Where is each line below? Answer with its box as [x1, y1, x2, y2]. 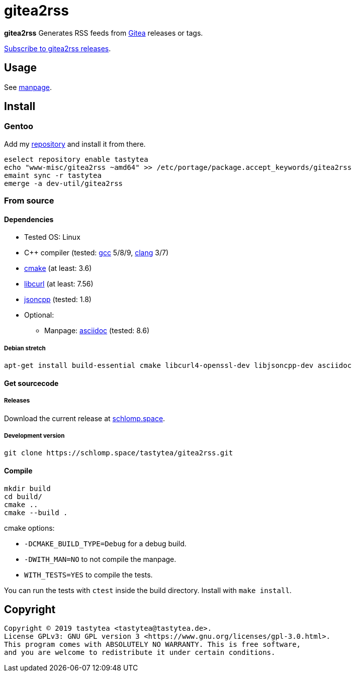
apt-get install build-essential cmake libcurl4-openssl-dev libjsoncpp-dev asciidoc [4, 361, 352, 370]
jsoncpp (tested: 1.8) [24, 295, 92, 304]
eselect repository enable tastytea [4, 155, 148, 163]
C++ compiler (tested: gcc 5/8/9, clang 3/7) [24, 248, 168, 257]
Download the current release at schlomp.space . [4, 414, 165, 423]
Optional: [24, 311, 54, 320]
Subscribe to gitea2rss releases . [4, 44, 111, 53]
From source [4, 196, 54, 206]
